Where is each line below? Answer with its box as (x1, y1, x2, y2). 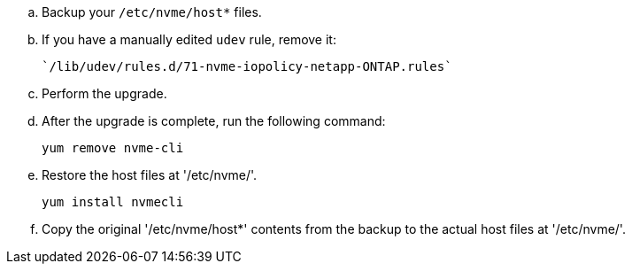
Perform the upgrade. (42, 86, 167, 101)
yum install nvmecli (42, 195, 184, 209)
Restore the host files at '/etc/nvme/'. (42, 167, 258, 182)
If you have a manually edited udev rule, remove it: (42, 32, 336, 47)
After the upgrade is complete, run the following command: (42, 113, 386, 128)
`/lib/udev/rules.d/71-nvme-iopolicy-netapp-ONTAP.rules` (42, 59, 452, 74)
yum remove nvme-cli (42, 141, 184, 155)
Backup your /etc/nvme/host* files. (42, 4, 262, 19)
